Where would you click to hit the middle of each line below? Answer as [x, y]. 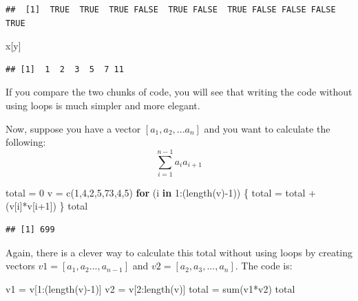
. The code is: [264, 266]
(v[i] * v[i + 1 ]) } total [47, 206]
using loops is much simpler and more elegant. [103, 105]
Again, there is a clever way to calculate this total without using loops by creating [179, 252]
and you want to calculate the [267, 128]
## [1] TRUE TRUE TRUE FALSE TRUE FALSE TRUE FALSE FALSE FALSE [171, 10]
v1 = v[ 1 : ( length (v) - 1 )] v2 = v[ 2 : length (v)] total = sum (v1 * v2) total [150, 288]
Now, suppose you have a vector [73, 128]
